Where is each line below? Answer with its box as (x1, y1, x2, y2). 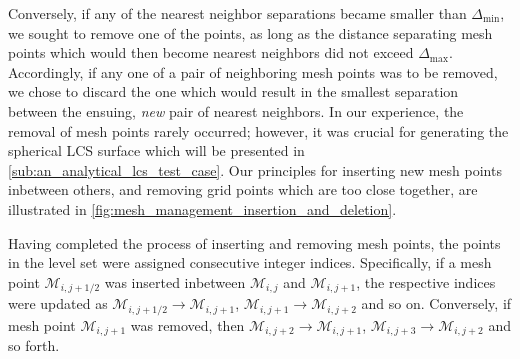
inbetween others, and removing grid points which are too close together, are (8, 179, 478, 200)
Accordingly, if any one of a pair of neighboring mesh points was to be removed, (8, 61, 498, 82)
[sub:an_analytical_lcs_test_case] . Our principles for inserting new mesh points (8, 159, 502, 180)
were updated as (8, 293, 108, 314)
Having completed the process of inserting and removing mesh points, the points (8, 232, 501, 253)
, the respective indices (356, 271, 496, 292)
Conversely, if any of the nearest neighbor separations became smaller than (8, 3, 467, 23)
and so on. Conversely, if (361, 293, 512, 314)
